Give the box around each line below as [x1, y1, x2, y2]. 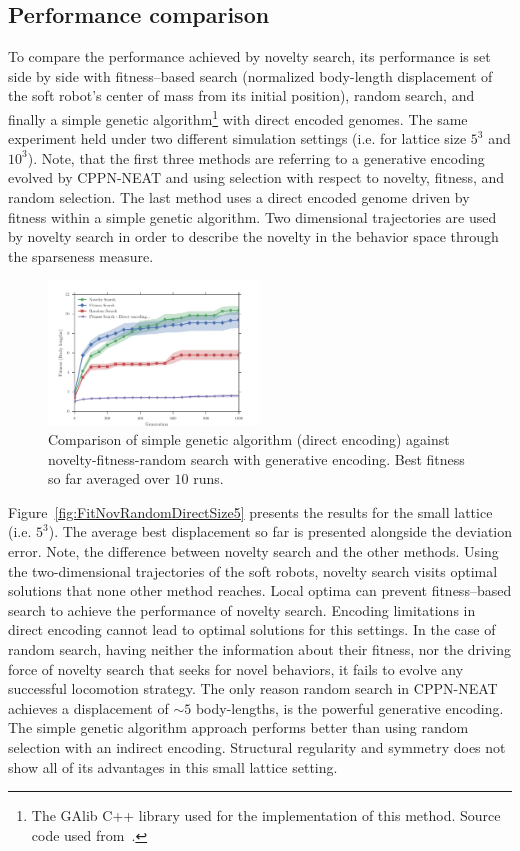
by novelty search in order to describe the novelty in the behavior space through [8, 226, 499, 247]
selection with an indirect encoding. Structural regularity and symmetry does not [8, 737, 506, 758]
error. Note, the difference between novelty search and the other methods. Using [8, 541, 499, 562]
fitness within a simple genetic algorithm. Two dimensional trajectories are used [8, 206, 497, 227]
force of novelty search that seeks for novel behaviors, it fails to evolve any [8, 658, 464, 679]
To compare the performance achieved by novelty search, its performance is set [8, 46, 491, 67]
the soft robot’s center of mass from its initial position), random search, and [8, 85, 475, 106]
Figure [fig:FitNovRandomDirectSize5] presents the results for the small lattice [8, 501, 493, 522]
